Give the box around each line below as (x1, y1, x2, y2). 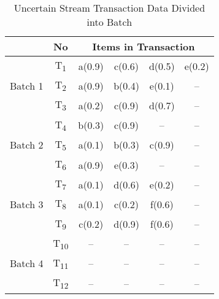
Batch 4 (10, 256, 44, 271)
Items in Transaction (92, 39, 195, 53)
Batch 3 (10, 196, 44, 211)
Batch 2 (10, 138, 44, 152)
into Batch (86, 15, 133, 29)
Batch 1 (10, 78, 44, 93)
